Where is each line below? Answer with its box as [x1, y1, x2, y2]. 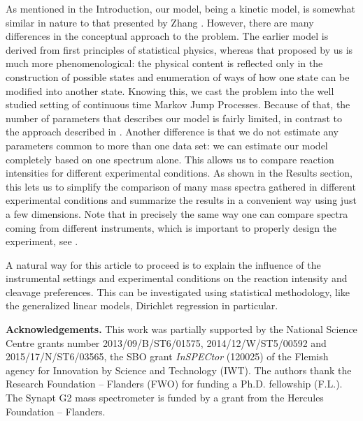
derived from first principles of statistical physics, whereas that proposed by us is [6, 42, 353, 57]
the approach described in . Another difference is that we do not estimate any [6, 124, 339, 139]
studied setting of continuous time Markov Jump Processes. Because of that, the [6, 97, 350, 112]
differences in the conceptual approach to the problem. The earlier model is [6, 29, 329, 43]
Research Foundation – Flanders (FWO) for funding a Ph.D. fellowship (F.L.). [6, 376, 343, 391]
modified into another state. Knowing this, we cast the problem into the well [6, 83, 334, 98]
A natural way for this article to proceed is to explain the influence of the [6, 257, 321, 272]
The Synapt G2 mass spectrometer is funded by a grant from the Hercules [6, 390, 324, 405]
